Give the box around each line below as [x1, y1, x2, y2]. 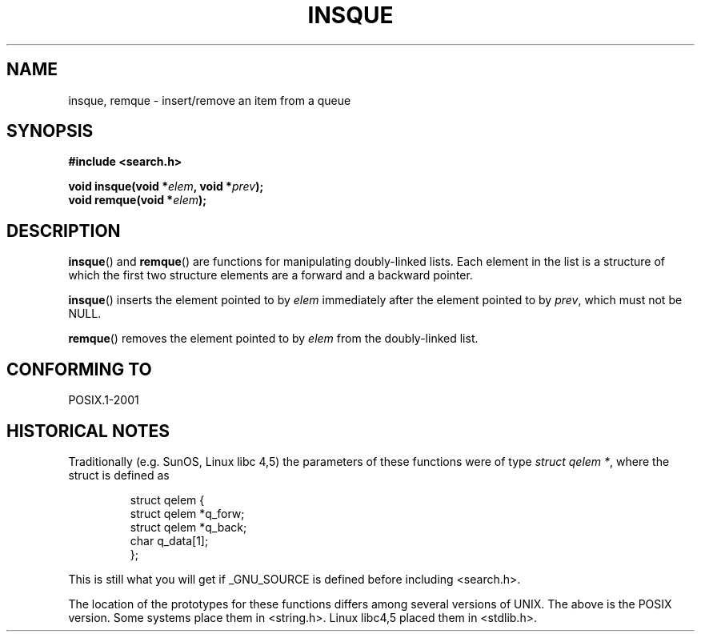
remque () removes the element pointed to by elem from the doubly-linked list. [68, 331, 479, 346]
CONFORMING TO [6, 359, 152, 379]
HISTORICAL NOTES [6, 420, 170, 441]
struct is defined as [68, 467, 170, 482]
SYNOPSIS [6, 121, 94, 142]
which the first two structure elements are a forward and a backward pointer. [68, 268, 473, 283]
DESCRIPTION [6, 220, 121, 241]
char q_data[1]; [130, 533, 209, 548]
